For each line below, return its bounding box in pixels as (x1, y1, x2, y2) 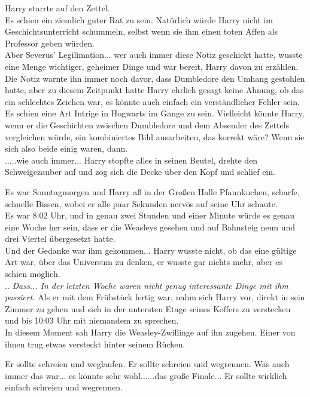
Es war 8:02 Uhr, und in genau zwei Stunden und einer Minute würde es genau (5, 209, 294, 221)
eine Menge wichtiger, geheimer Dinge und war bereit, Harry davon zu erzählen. (5, 60, 299, 72)
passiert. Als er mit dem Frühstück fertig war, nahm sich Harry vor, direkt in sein (5, 291, 305, 303)
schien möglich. (5, 267, 60, 280)
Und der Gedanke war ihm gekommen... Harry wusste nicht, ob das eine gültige (5, 244, 297, 256)
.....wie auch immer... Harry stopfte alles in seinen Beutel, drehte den (5, 153, 258, 166)
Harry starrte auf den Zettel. (5, 2, 110, 14)
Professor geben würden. (5, 36, 95, 49)
